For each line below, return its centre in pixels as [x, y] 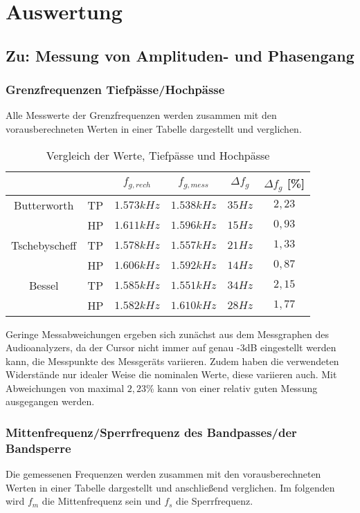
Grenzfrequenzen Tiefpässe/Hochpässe [115, 90]
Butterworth [44, 205]
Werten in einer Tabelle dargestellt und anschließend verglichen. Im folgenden [170, 487]
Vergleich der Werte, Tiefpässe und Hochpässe [158, 155]
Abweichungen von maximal [65, 388]
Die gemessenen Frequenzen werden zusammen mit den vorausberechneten [163, 474]
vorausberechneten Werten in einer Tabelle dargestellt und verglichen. [154, 128]
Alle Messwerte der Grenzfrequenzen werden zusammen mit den [141, 115]
